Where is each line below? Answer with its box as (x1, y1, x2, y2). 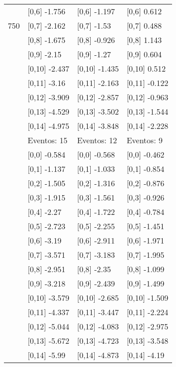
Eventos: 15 (28, 134, 68, 146)
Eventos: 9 (126, 134, 163, 146)
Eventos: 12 (77, 134, 117, 146)
